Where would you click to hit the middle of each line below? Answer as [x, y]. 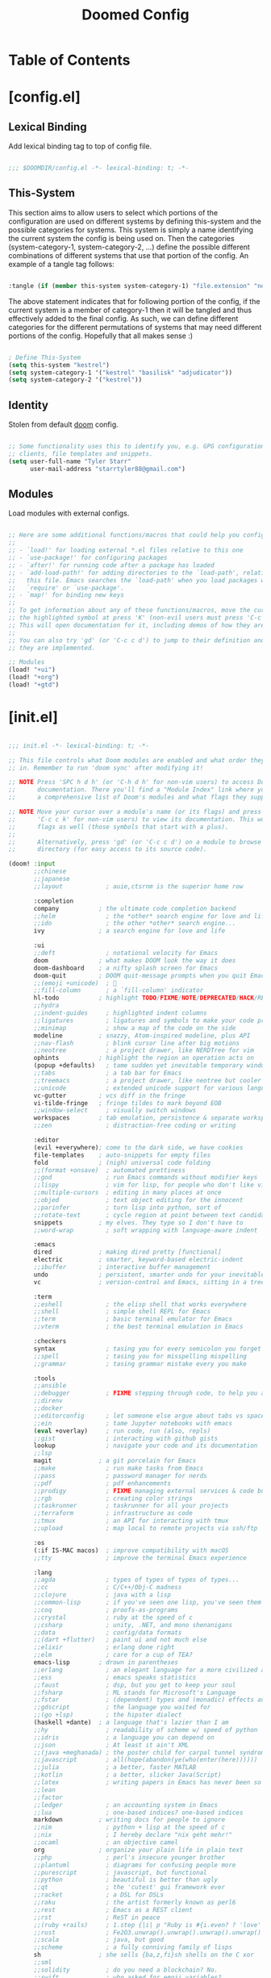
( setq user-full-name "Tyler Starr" [70, 461]
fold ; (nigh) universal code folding [122, 1162]
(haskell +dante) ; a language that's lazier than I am [131, 1723]
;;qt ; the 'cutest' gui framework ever [129, 1888]
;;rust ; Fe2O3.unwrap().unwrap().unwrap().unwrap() [148, 1932]
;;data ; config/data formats [108, 1632]
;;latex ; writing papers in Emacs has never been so [148, 1783]
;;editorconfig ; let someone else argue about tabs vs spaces [151, 1416]
